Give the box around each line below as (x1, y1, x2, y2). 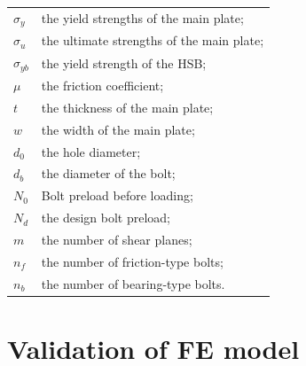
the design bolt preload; (41, 208, 170, 227)
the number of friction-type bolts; (41, 252, 224, 270)
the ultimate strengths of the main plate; (41, 31, 264, 50)
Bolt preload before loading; (41, 186, 193, 205)
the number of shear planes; (41, 230, 192, 248)
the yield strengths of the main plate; (41, 9, 244, 27)
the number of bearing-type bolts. (41, 274, 225, 292)
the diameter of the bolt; (41, 164, 176, 183)
